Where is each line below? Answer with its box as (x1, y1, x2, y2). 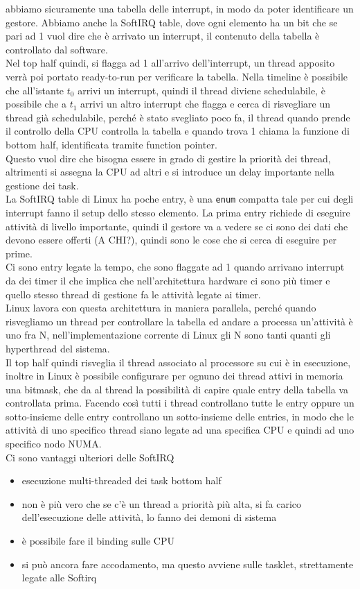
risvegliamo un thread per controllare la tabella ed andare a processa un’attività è (6, 314, 353, 328)
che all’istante (6, 83, 64, 97)
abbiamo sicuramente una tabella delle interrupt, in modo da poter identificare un (6, 1, 354, 15)
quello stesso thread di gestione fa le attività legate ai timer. (6, 287, 261, 301)
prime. (6, 246, 33, 260)
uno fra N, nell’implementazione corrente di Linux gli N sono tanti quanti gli (6, 327, 331, 342)
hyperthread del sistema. (6, 341, 110, 355)
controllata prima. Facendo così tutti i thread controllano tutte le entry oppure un (6, 395, 354, 410)
